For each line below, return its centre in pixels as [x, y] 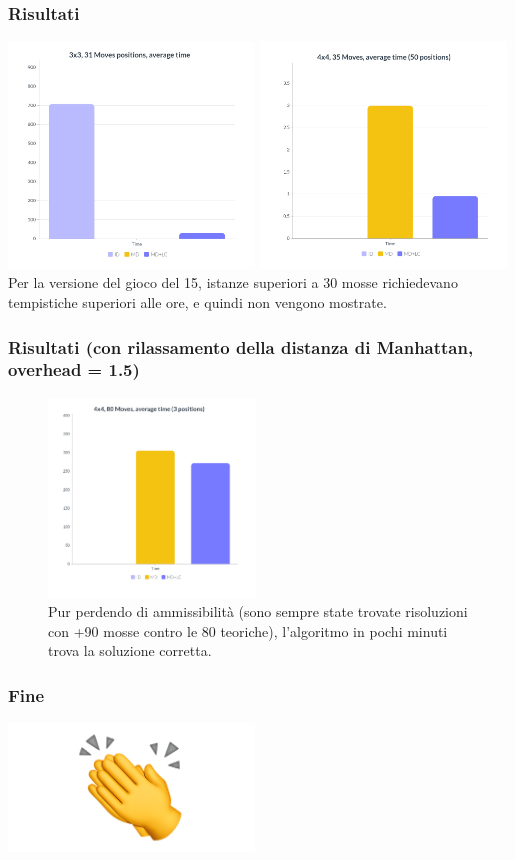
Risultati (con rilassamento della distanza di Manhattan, [241, 346]
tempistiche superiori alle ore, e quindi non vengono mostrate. [197, 302]
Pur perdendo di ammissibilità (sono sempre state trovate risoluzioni [258, 611]
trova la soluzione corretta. [130, 650]
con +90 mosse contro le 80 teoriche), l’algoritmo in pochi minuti [248, 630]
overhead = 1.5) [74, 369]
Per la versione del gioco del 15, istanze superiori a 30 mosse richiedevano [233, 282]
